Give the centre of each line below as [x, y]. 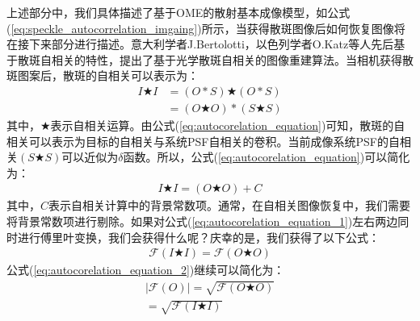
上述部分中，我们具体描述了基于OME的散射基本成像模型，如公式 [178, 12]
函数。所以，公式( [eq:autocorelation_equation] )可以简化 [267, 157]
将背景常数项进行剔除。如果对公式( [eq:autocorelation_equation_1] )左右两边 [202, 221]
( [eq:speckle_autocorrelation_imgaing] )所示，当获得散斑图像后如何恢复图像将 [206, 28]
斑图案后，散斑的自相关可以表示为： [103, 75]
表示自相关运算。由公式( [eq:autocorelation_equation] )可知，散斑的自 [228, 125]
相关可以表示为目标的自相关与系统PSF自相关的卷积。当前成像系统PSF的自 [203, 141]
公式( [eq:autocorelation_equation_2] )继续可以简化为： [146, 270]
